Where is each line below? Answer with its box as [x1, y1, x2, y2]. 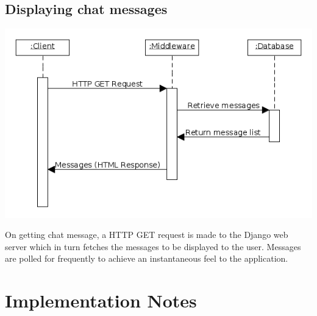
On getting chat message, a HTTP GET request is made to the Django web [5, 228, 288, 241]
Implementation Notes [5, 288, 197, 313]
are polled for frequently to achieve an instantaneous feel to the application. [5, 252, 288, 265]
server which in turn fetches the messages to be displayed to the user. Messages [5, 240, 301, 253]
